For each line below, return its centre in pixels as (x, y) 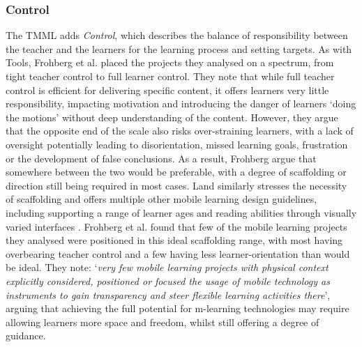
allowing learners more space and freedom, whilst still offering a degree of (163, 322)
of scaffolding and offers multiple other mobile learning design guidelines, (161, 199)
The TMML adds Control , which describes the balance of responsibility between (177, 35)
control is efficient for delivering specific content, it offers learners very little (167, 90)
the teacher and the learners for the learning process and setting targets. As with (179, 48)
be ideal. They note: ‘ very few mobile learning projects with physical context (167, 267)
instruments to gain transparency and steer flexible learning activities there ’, (168, 294)
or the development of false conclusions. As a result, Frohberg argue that (161, 158)
